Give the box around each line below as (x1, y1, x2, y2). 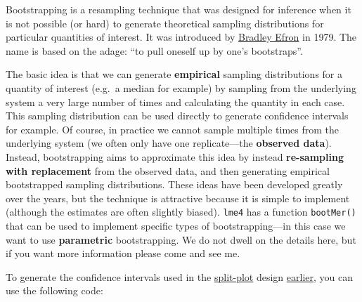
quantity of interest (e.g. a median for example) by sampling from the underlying (6, 80, 356, 95)
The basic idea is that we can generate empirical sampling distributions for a (6, 67, 343, 81)
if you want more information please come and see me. (6, 246, 240, 261)
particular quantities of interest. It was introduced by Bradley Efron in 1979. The (6, 29, 357, 44)
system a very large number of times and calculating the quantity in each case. (6, 94, 345, 109)
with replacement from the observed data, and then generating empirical (6, 163, 330, 178)
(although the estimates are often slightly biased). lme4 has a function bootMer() (6, 204, 356, 219)
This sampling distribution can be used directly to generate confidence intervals (6, 108, 349, 123)
